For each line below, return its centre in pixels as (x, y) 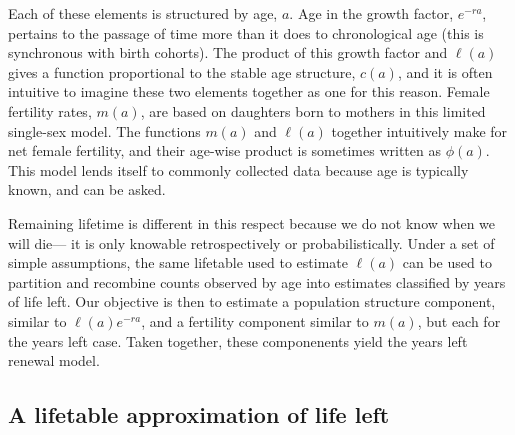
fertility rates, (50, 110)
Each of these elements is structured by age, (143, 13)
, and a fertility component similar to (255, 320)
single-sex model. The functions (104, 130)
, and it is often (445, 71)
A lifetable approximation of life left (199, 414)
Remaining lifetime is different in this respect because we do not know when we (252, 222)
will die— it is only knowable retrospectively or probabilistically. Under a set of (251, 242)
